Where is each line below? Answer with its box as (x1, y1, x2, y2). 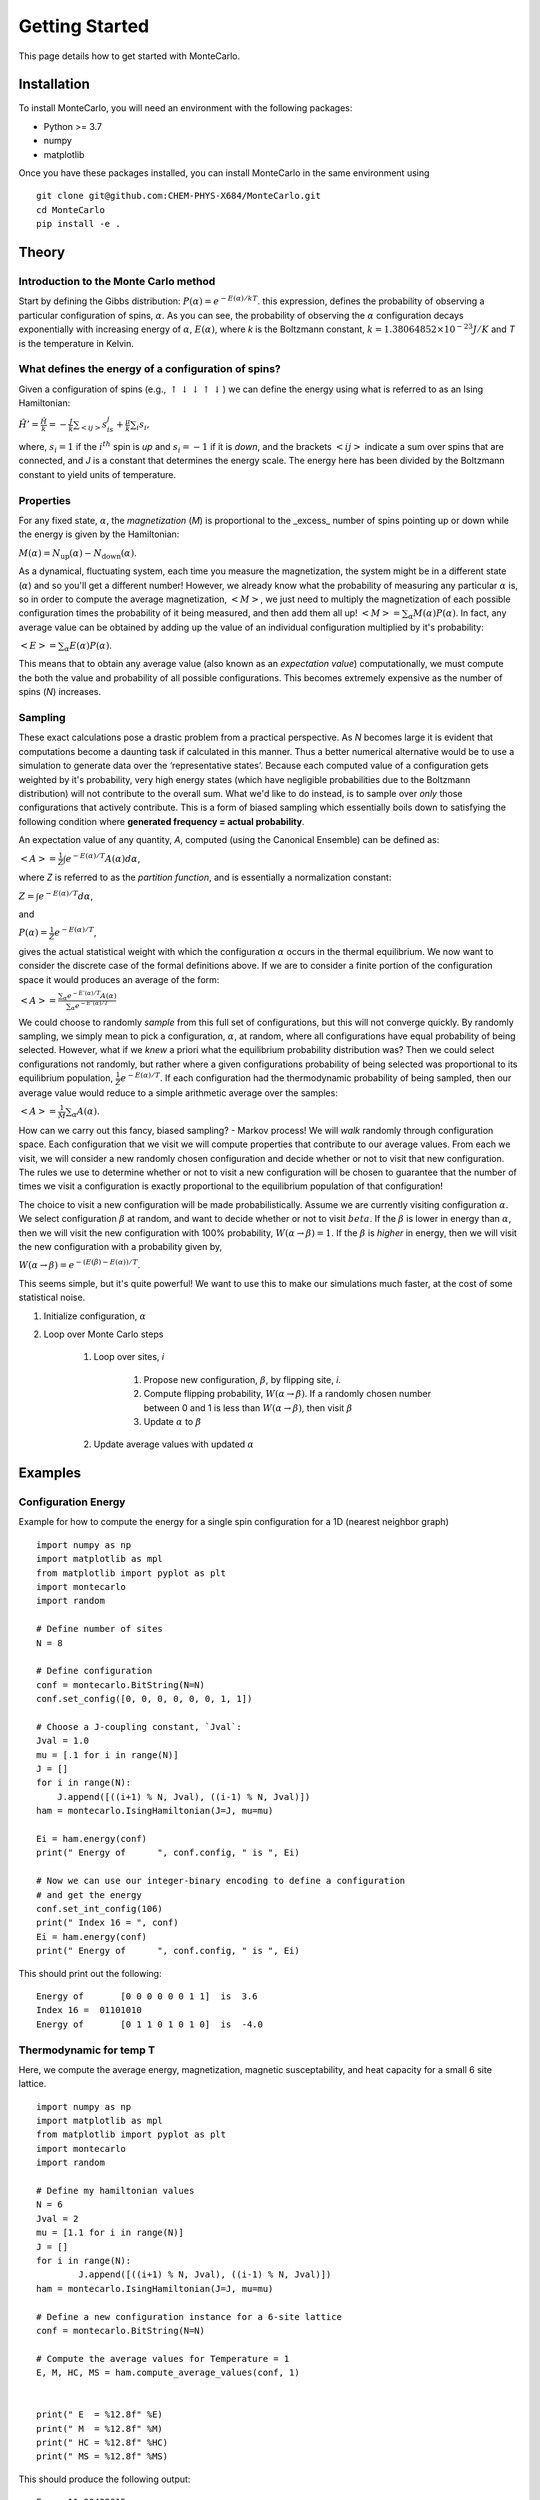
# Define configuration (36, 1665, 153, 1677)
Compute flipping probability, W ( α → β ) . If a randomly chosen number (143, 1388, 432, 1400)
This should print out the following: (18, 1967, 162, 1979)
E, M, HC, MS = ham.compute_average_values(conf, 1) (36, 2367, 300, 2379)
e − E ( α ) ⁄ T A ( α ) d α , (65, 851, 141, 864)
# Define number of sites (36, 1623, 164, 1635)
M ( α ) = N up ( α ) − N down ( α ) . (18, 546, 137, 561)
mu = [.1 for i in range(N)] (36, 1749, 179, 1760)
